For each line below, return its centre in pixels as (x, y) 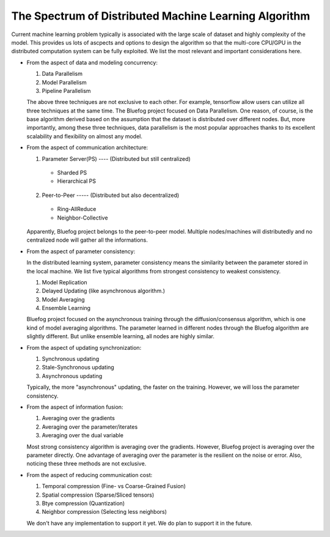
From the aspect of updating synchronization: (84, 347)
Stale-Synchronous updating (78, 368)
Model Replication (65, 282)
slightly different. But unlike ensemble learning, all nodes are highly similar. (121, 336)
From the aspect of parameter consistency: (81, 251)
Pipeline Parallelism (66, 91)
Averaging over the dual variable (82, 435)
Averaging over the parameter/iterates (90, 427)
